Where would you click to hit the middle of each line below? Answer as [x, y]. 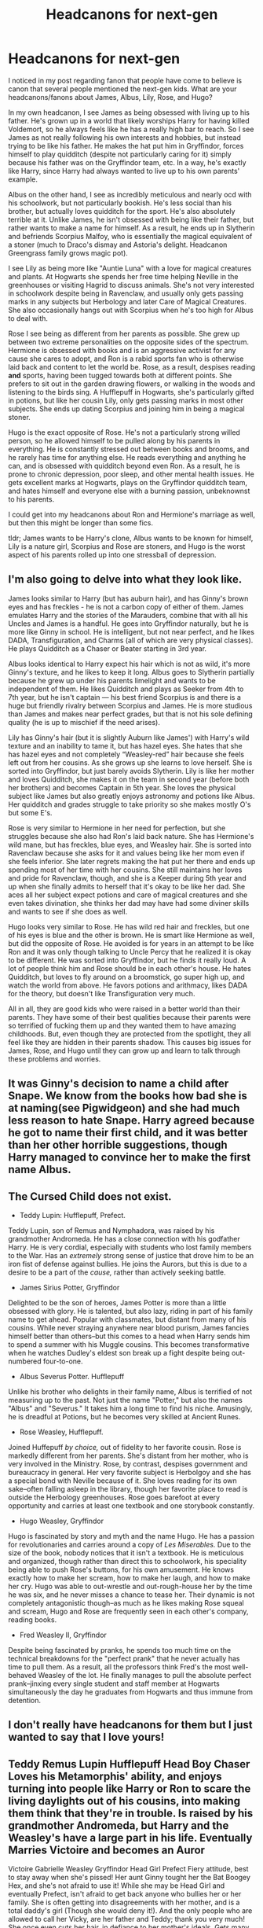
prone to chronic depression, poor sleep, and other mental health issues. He [131, 474]
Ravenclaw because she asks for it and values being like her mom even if [126, 853]
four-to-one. [63, 1361]
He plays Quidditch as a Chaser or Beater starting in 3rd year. [107, 648]
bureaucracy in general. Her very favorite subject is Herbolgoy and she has [130, 1472]
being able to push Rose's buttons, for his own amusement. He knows [121, 1569]
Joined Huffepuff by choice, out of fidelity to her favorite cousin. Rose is [125, 1447]
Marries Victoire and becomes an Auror [107, 1850]
